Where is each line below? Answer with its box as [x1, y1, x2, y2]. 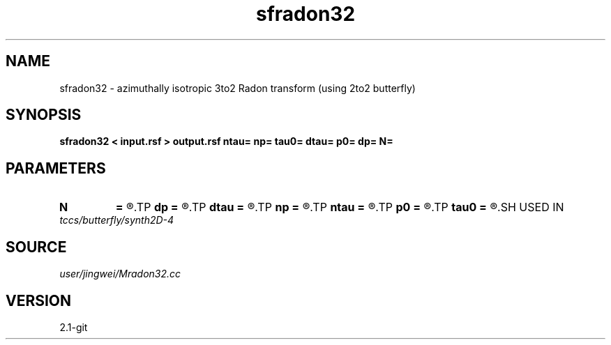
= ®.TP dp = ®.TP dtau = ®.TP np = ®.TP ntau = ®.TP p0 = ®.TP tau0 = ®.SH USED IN [115, 200, 564, 215]
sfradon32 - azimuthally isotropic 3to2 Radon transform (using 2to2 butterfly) [59, 82, 416, 94]
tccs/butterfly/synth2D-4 [59, 214, 174, 227]
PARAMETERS [6, 159, 106, 177]
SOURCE [6, 238, 67, 256]
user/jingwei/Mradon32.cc [59, 268, 181, 280]
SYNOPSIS [6, 106, 82, 124]
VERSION [6, 291, 72, 309]
